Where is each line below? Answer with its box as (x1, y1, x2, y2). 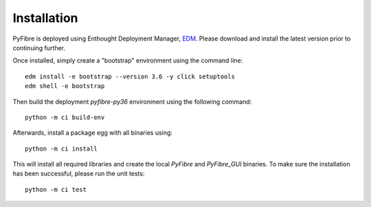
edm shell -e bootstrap (25, 83, 105, 90)
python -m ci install (25, 144, 98, 153)
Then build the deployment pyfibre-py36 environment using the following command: (12, 97, 252, 106)
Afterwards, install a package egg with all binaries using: (12, 129, 173, 137)
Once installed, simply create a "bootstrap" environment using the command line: (12, 56, 243, 65)
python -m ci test (25, 186, 87, 193)
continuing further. (12, 43, 65, 52)
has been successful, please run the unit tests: (12, 169, 145, 178)
